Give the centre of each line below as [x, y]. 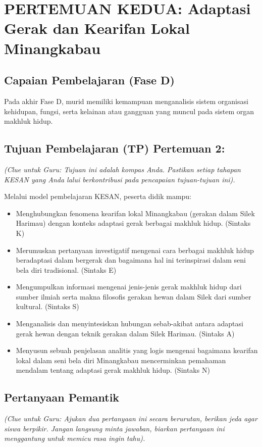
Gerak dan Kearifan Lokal [97, 28]
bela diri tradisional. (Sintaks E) [66, 269]
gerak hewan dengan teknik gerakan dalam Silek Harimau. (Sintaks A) [125, 333]
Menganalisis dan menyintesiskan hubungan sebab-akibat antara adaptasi [129, 324]
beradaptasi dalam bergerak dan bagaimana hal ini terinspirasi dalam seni [131, 260]
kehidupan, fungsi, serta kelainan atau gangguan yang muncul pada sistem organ [129, 111]
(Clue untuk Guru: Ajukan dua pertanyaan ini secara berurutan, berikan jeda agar [131, 418]
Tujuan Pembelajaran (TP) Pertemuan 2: [115, 148]
